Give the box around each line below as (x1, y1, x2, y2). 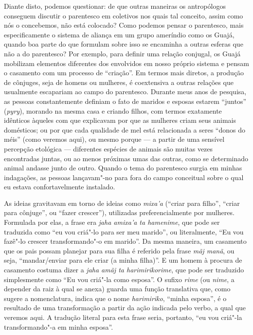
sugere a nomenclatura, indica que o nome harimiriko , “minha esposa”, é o (4, 293, 227, 303)
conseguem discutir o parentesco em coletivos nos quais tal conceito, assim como (4, 10, 243, 20)
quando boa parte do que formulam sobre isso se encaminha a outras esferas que (4, 39, 243, 49)
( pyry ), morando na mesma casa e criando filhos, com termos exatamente (4, 105, 222, 116)
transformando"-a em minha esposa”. (4, 321, 113, 332)
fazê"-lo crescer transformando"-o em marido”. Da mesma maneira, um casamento (4, 236, 247, 246)
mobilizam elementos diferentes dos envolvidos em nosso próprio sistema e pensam (4, 58, 249, 68)
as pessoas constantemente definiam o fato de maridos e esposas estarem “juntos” (4, 96, 247, 106)
